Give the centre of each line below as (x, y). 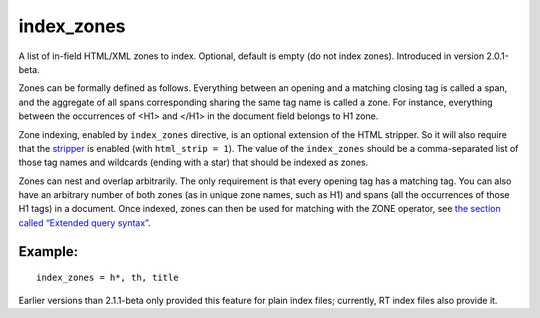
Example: (48, 251)
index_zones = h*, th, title (107, 278)
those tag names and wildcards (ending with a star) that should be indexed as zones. (193, 162)
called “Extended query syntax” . (84, 222)
